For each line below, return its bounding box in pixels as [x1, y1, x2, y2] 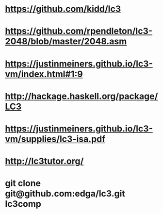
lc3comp [5, 198, 41, 210]
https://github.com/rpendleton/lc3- [5, 26, 153, 37]
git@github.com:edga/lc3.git [5, 188, 125, 199]
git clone [5, 178, 41, 189]
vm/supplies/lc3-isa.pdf [5, 133, 106, 144]
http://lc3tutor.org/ [5, 156, 84, 167]
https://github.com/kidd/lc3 [5, 3, 121, 15]
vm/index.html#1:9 [5, 68, 83, 80]
